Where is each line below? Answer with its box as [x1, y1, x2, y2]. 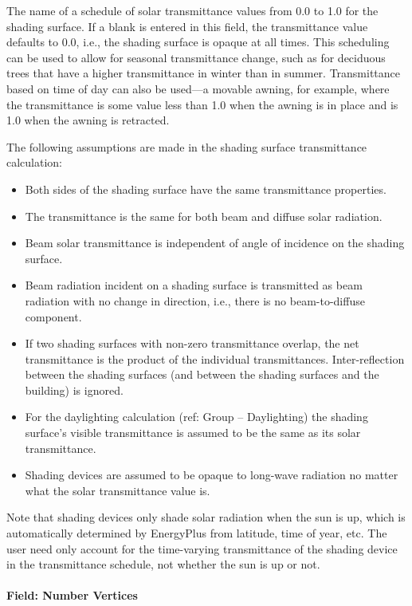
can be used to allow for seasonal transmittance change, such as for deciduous [6, 49, 386, 65]
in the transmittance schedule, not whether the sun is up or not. [6, 556, 320, 573]
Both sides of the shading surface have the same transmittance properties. [25, 180, 386, 197]
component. [25, 308, 82, 325]
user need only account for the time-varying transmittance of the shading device [6, 540, 398, 557]
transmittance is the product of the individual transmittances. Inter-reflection [25, 350, 405, 367]
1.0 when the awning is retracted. [6, 112, 170, 128]
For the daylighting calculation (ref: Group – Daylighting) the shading [25, 408, 368, 425]
